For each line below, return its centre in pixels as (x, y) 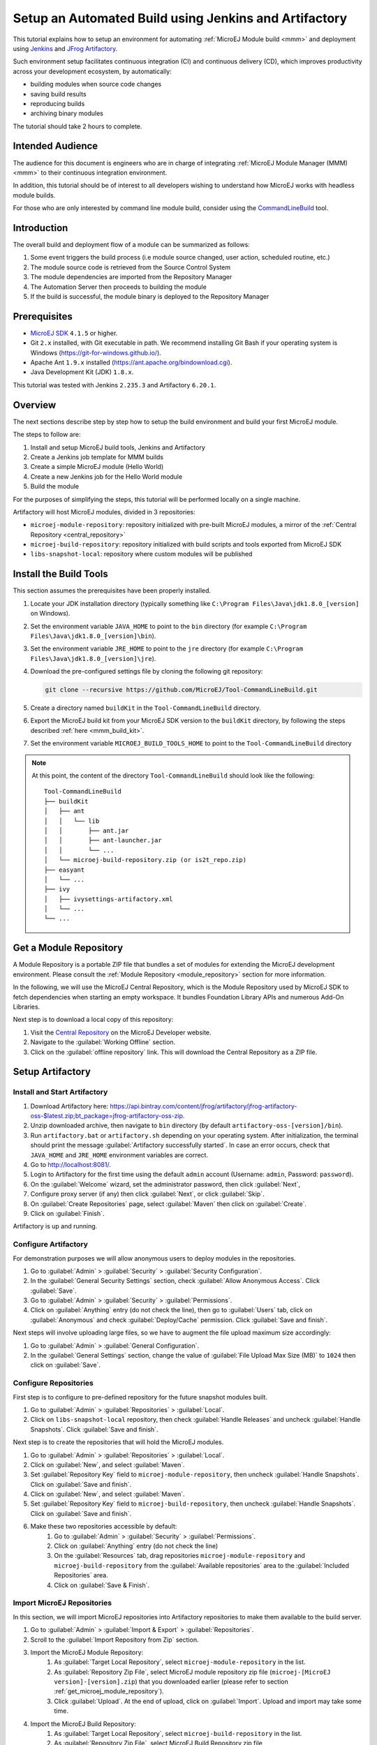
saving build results (58, 94)
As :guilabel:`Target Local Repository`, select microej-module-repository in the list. (180, 1662)
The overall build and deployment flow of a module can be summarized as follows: (132, 245)
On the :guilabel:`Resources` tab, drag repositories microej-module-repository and (179, 1556)
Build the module (55, 487)
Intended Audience (56, 146)
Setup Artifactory (52, 1072)
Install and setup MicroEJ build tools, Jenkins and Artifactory (118, 447)
